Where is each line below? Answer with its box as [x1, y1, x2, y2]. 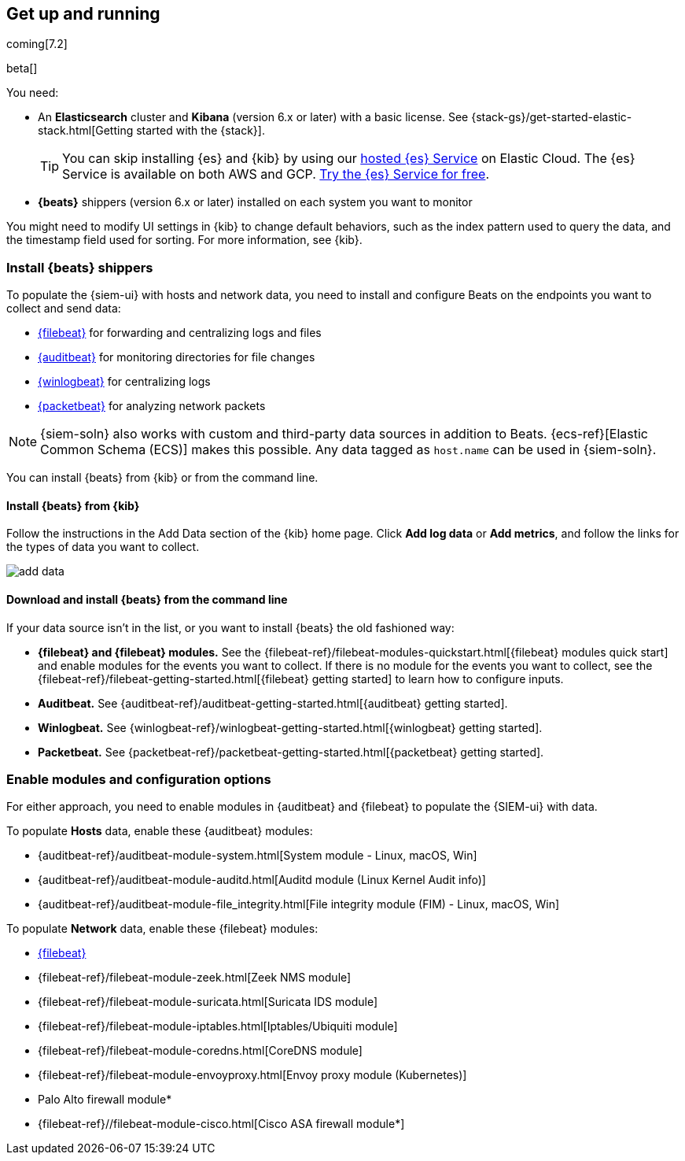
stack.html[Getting [38, 124, 134, 138]
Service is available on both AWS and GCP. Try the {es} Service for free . [62, 166, 490, 183]
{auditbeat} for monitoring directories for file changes [38, 350, 315, 364]
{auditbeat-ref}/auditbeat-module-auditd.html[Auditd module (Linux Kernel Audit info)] [38, 873, 486, 887]
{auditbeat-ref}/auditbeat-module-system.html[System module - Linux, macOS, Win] [38, 849, 477, 863]
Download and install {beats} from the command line [6, 593, 288, 606]
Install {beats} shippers [6, 259, 153, 275]
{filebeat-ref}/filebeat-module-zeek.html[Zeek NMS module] [38, 971, 352, 985]
